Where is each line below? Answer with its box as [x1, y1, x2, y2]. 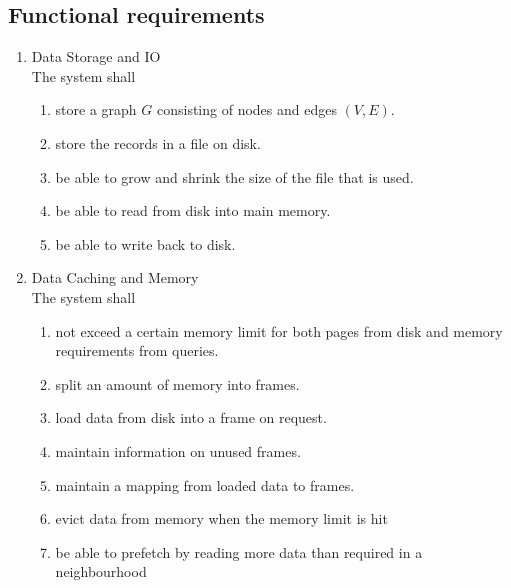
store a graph [55, 99, 137, 120]
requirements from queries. [55, 340, 219, 361]
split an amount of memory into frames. [55, 373, 300, 394]
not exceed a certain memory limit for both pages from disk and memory [55, 320, 503, 341]
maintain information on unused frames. [55, 440, 301, 461]
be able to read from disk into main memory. [55, 200, 331, 221]
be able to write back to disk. [55, 233, 236, 254]
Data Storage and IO [31, 46, 161, 67]
